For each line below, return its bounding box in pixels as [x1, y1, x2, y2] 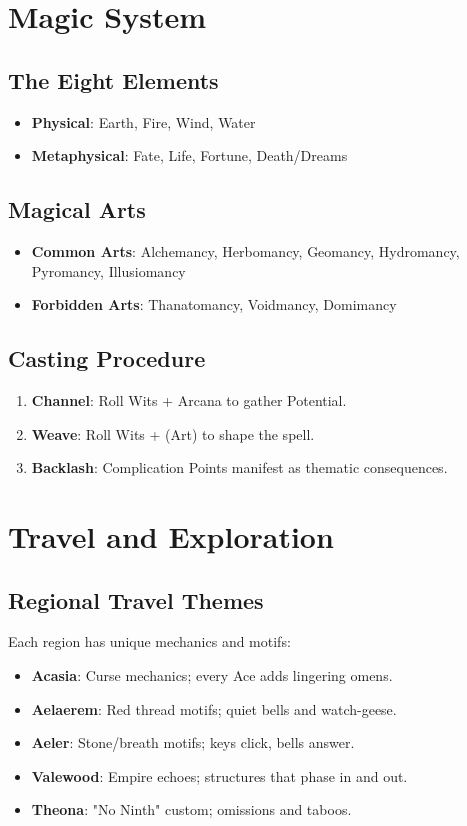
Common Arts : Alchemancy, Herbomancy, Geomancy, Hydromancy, [31, 240, 460, 261]
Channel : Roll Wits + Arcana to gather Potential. [31, 389, 347, 410]
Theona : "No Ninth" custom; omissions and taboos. [31, 799, 352, 820]
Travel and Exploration [8, 515, 334, 556]
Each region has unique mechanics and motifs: [8, 631, 291, 652]
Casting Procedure [8, 343, 206, 374]
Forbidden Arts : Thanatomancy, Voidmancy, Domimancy [31, 294, 397, 315]
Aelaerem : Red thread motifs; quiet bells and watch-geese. [31, 698, 397, 719]
